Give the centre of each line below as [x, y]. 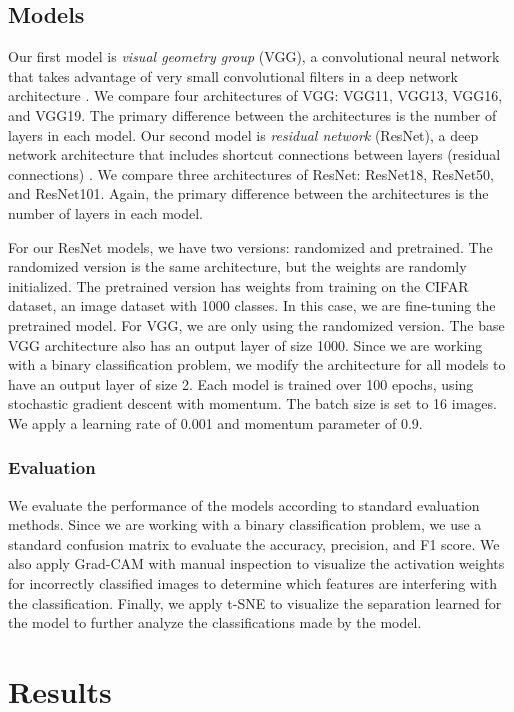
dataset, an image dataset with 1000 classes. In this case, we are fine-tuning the [252, 305]
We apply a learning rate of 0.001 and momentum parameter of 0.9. [215, 422]
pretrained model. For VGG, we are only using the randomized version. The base [256, 324]
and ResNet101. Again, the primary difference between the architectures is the [248, 193]
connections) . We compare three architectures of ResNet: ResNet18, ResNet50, [251, 173]
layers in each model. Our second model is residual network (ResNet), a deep [243, 134]
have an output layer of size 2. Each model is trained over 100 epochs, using [241, 383]
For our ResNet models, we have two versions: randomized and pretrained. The [250, 246]
